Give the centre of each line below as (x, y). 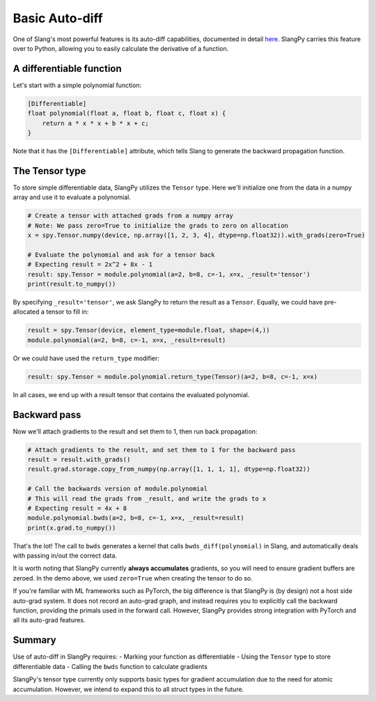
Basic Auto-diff (58, 18)
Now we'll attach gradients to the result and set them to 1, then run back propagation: (135, 431)
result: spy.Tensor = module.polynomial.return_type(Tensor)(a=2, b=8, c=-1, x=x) (173, 377)
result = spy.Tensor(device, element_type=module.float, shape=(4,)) (149, 330)
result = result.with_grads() (79, 459)
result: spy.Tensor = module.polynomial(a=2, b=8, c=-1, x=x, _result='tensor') (169, 274)
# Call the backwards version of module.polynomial (118, 489)
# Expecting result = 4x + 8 (77, 508)
